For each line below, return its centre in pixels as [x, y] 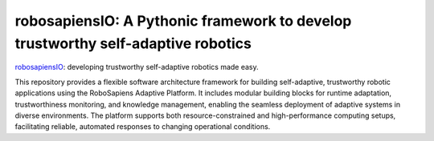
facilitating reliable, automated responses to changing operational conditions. [143, 127]
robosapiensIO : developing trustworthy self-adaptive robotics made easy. [137, 67]
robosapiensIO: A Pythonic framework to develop [183, 21]
